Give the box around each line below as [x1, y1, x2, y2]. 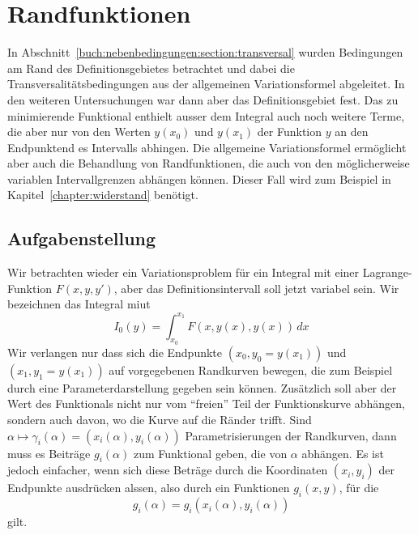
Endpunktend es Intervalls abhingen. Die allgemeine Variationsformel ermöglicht [7, 138, 407, 155]
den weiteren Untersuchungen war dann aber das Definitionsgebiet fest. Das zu [7, 91, 399, 108]
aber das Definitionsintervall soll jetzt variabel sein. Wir [121, 279, 399, 296]
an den [335, 123, 369, 140]
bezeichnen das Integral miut [7, 295, 151, 312]
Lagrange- [362, 264, 412, 281]
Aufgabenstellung [7, 226, 156, 251]
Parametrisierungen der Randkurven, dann [185, 427, 397, 444]
